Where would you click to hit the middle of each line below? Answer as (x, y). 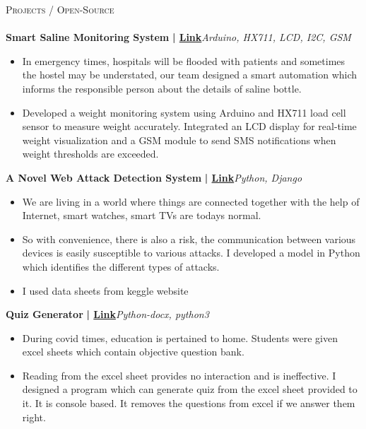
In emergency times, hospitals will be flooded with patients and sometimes (184, 60)
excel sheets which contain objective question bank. (133, 352)
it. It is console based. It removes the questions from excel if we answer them (189, 403)
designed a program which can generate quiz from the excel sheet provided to (190, 389)
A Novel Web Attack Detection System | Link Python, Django (154, 177)
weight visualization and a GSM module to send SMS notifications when (179, 140)
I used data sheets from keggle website (105, 290)
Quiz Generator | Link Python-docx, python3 (107, 314)
